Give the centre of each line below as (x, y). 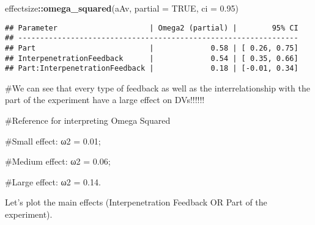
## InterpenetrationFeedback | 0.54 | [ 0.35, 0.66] (152, 58)
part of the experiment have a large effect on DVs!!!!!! (105, 100)
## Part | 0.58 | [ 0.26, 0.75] (152, 48)
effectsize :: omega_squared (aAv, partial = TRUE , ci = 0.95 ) (122, 8)
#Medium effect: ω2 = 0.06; (58, 161)
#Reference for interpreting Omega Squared (88, 120)
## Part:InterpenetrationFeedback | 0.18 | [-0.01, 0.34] (152, 69)
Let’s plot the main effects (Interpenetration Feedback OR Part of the (136, 202)
